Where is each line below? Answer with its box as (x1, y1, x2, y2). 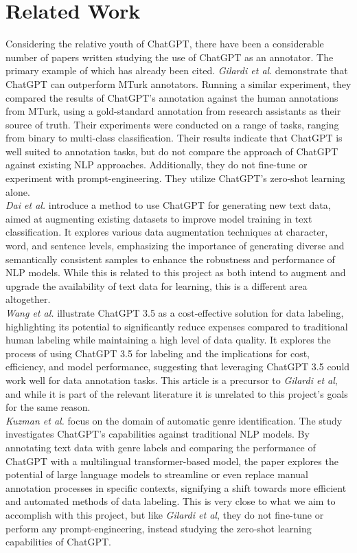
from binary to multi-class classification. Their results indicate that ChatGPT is (5, 131, 343, 145)
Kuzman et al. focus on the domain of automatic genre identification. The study (5, 413, 343, 427)
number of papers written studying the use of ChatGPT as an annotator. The (5, 49, 334, 64)
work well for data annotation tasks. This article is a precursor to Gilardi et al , (5, 372, 338, 387)
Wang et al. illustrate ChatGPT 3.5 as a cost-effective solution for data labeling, (5, 306, 344, 319)
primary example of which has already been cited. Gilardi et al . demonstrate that (5, 63, 348, 78)
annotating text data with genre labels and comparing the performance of (5, 440, 316, 454)
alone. (5, 184, 30, 199)
